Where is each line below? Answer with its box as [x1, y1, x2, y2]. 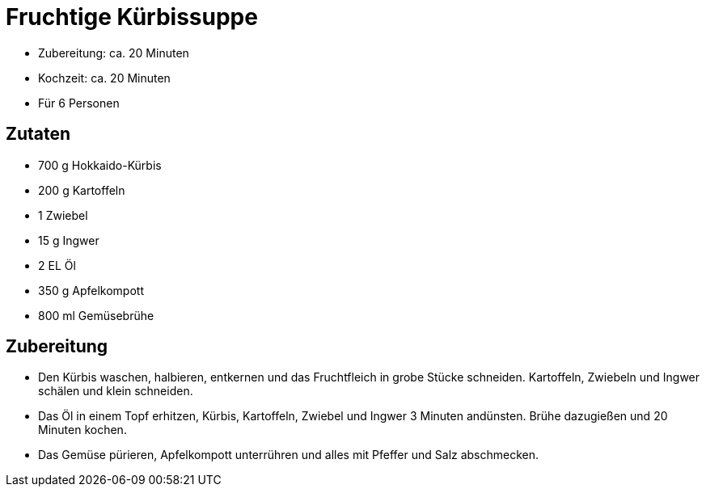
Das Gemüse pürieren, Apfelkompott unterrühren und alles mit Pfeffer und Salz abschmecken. [38, 448, 539, 462]
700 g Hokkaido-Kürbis [38, 158, 162, 172]
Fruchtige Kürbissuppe [6, 3, 258, 31]
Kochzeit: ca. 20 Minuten [38, 70, 171, 85]
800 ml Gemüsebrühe [38, 308, 154, 322]
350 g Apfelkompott [38, 283, 144, 297]
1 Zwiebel [38, 208, 88, 222]
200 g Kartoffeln [38, 183, 125, 197]
